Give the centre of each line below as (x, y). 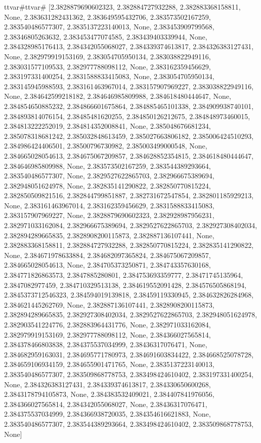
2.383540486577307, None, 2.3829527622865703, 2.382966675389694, (109, 176)
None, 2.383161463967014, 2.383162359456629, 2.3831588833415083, (109, 205)
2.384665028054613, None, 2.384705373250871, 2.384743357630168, (107, 265)
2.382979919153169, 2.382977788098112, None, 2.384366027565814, (107, 334)
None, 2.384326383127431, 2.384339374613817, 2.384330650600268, (107, 384)
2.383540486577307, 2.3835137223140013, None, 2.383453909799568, (109, 27)
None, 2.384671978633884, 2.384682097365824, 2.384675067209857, (107, 255)
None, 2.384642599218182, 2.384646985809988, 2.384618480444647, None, (118, 96)
